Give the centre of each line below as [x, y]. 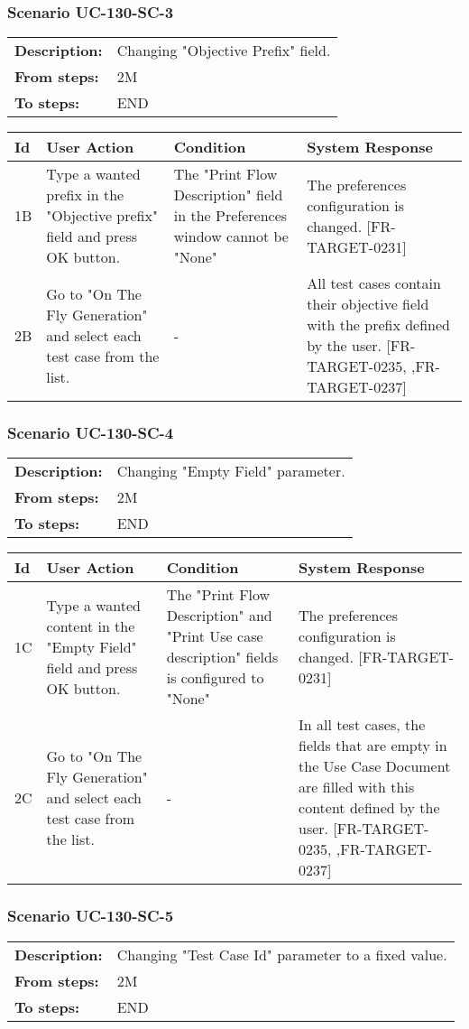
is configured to [215, 678]
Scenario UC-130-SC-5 [91, 916]
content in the [91, 626]
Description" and [219, 616]
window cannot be [231, 236]
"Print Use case [215, 636]
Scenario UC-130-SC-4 [91, 433]
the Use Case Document [375, 766]
